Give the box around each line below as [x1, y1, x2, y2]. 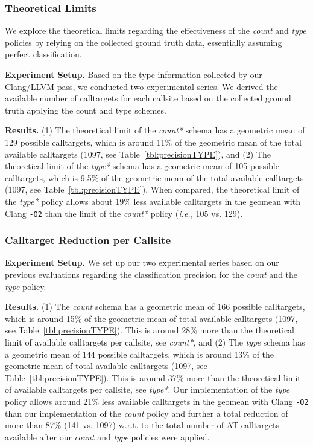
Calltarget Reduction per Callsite [5, 233, 171, 248]
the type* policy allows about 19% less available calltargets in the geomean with [5, 195, 300, 207]
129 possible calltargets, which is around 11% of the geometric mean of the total [5, 135, 302, 148]
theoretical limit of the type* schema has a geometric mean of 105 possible [5, 159, 279, 172]
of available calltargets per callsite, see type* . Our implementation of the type [5, 383, 290, 396]
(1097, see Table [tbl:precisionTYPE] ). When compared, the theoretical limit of [5, 183, 300, 196]
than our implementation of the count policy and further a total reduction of [5, 407, 288, 419]
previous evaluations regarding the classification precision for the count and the [5, 268, 298, 280]
